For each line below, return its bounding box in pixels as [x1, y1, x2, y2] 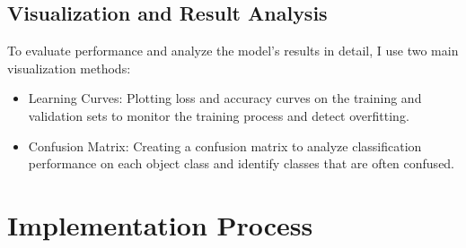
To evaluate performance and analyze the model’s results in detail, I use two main [7, 41, 459, 60]
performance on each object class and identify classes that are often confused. [28, 154, 455, 173]
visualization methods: [7, 58, 131, 77]
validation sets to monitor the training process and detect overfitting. [28, 106, 409, 124]
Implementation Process [7, 206, 313, 243]
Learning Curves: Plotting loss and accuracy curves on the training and [28, 89, 422, 107]
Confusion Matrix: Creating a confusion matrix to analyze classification [28, 136, 422, 155]
